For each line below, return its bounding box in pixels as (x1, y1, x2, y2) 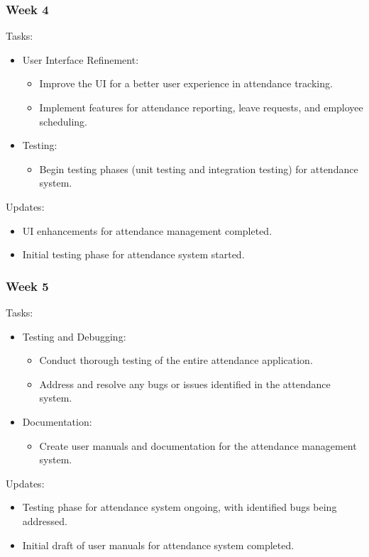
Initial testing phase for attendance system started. (22, 247, 245, 262)
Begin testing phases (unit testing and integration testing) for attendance (39, 161, 358, 176)
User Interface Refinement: (22, 52, 139, 67)
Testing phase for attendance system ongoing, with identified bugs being (22, 500, 337, 514)
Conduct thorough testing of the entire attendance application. (39, 353, 313, 368)
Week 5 (6, 277, 49, 294)
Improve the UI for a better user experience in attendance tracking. (39, 76, 333, 91)
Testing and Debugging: (22, 329, 126, 343)
